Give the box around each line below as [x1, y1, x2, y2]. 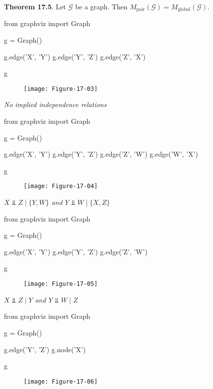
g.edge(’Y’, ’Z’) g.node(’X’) [4, 344, 86, 354]
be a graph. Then [75, 1, 128, 11]
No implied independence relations [4, 99, 107, 110]
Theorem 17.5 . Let [4, 1, 66, 11]
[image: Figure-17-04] [24, 183, 98, 190]
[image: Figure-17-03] [24, 85, 98, 92]
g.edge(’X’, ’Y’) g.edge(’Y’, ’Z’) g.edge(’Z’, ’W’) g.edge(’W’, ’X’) [4, 149, 198, 159]
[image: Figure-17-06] [24, 378, 98, 385]
